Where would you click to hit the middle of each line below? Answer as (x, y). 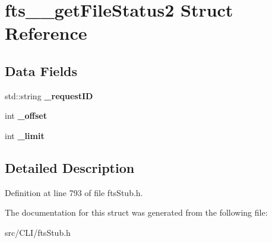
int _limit (25, 135)
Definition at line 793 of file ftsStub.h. (74, 192)
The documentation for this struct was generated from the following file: (136, 212)
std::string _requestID (49, 95)
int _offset (26, 116)
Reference (46, 33)
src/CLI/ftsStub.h (38, 232)
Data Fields (41, 70)
